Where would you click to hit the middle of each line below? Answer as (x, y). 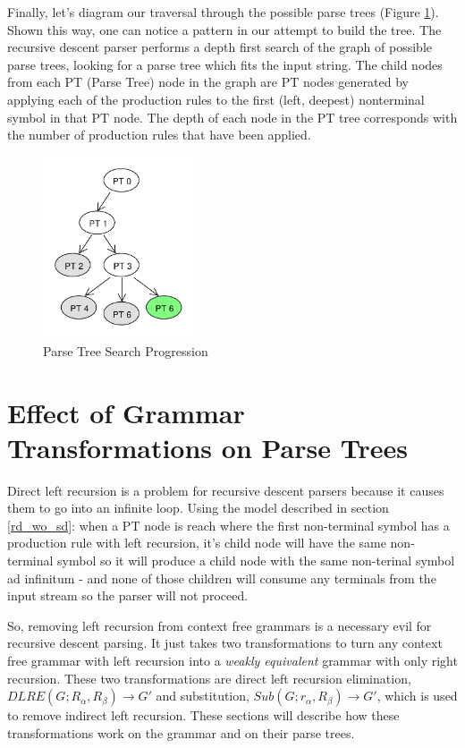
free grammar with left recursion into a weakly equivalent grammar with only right (232, 661)
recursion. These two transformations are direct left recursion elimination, (209, 678)
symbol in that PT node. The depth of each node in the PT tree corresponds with (232, 117)
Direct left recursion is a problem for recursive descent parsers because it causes (226, 490)
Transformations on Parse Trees (207, 447)
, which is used (417, 696)
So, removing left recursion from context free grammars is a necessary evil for (220, 625)
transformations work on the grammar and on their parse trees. (181, 732)
